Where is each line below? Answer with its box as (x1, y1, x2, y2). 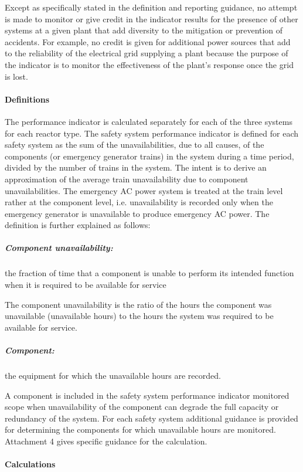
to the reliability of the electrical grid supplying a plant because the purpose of (5, 47, 288, 59)
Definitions (5, 93, 50, 105)
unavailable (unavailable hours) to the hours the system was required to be (5, 310, 274, 322)
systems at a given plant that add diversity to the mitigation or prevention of (5, 24, 283, 36)
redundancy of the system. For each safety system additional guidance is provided (5, 412, 298, 424)
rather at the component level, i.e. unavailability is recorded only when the (5, 196, 273, 208)
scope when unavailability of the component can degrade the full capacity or (5, 400, 279, 413)
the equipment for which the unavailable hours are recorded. (5, 369, 221, 381)
